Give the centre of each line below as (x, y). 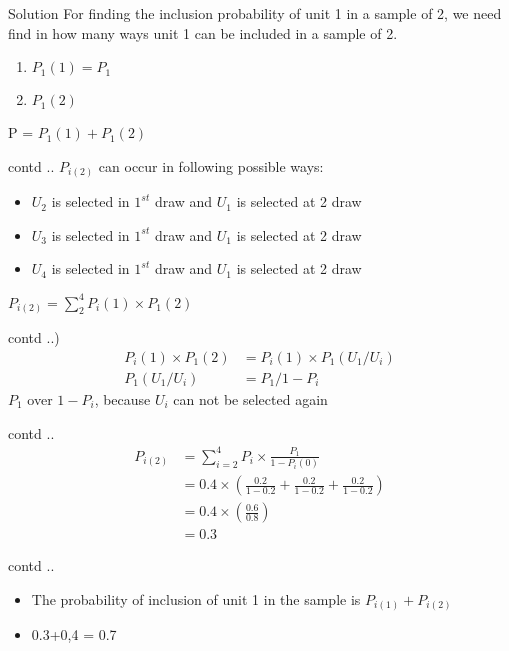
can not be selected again (250, 399)
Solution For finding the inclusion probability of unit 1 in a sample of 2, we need (255, 13)
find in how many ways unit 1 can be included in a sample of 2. (203, 32)
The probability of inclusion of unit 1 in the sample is (196, 598)
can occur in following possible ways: (211, 165)
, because (122, 399)
